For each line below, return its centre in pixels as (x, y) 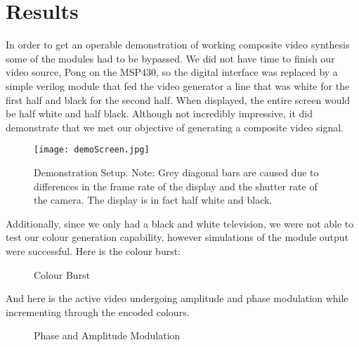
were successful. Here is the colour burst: (93, 250)
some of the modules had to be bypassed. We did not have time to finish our (170, 58)
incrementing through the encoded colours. (98, 312)
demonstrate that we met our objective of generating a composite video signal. (175, 127)
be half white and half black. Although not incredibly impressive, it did (159, 113)
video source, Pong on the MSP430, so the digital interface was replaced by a (172, 72)
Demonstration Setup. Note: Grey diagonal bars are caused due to (176, 172)
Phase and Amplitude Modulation (107, 335)
